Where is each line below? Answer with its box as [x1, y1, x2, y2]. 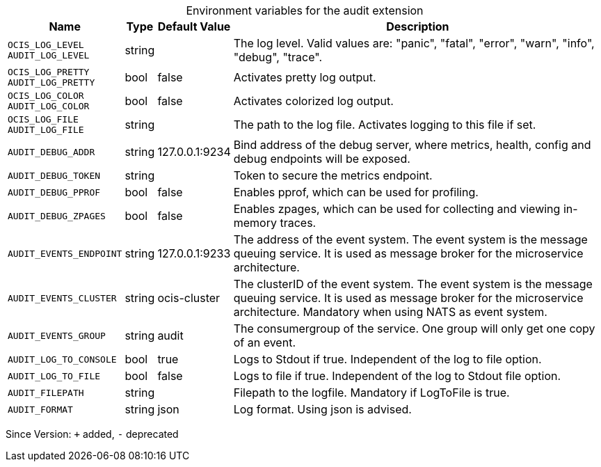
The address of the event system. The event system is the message [233, 232, 588, 246]
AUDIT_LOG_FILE [8, 125, 84, 135]
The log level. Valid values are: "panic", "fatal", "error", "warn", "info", [233, 36, 595, 50]
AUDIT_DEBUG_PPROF [8, 187, 101, 198]
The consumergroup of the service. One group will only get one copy [233, 322, 595, 335]
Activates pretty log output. [233, 70, 376, 84]
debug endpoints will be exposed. [233, 152, 410, 166]
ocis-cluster [157, 291, 221, 305]
